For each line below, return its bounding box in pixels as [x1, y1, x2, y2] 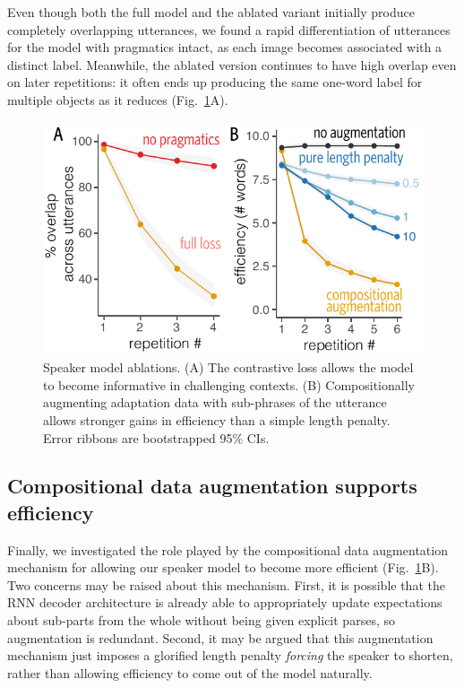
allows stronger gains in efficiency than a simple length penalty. [43, 410, 391, 429]
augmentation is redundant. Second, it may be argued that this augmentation [7, 628, 434, 647]
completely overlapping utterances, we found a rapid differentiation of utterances [7, 20, 451, 39]
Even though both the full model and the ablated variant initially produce [7, 3, 415, 21]
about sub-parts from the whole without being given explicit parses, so [7, 611, 395, 630]
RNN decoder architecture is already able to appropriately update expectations [7, 593, 443, 612]
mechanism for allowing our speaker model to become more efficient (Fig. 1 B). [7, 558, 439, 577]
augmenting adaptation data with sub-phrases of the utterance [43, 393, 387, 412]
